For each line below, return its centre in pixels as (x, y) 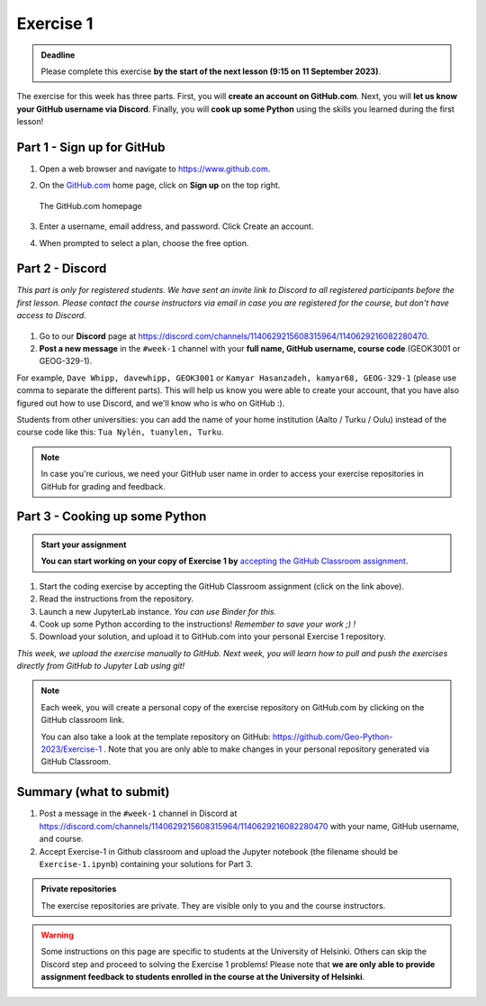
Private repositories (79, 889)
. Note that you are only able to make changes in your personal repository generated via (267, 749)
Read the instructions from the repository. (116, 599)
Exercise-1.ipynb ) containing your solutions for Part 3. (146, 864)
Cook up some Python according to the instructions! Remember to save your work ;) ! (197, 624)
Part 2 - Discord (62, 269)
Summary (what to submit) (93, 792)
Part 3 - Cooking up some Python (112, 517)
